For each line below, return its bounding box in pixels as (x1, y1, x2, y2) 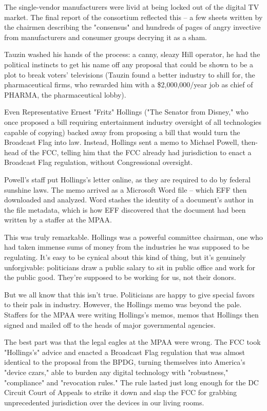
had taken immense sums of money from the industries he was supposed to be (4, 241, 250, 252)
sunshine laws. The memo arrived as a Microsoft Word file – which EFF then (4, 184, 247, 195)
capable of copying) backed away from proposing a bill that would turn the (4, 126, 240, 137)
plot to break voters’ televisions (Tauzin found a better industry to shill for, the (4, 69, 255, 80)
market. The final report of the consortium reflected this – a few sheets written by (4, 11, 263, 22)
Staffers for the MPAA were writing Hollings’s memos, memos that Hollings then (4, 309, 259, 320)
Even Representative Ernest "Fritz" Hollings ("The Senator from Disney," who (4, 106, 249, 117)
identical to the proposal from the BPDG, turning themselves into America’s (4, 357, 245, 367)
